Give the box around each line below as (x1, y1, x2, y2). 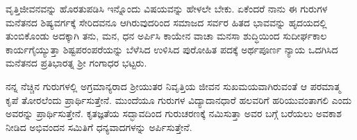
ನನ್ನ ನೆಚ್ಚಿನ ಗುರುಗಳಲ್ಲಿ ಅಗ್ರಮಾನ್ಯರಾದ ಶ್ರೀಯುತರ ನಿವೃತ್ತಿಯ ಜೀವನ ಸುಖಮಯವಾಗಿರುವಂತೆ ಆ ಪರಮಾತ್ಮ (6, 78, 341, 93)
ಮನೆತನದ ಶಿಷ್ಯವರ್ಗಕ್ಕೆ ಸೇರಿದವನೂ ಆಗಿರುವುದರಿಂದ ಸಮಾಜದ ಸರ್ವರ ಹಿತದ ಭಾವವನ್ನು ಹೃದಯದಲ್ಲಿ (6, 15, 327, 29)
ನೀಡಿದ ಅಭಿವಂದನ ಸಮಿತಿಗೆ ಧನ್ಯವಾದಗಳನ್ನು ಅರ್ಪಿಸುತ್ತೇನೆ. (6, 119, 192, 134)
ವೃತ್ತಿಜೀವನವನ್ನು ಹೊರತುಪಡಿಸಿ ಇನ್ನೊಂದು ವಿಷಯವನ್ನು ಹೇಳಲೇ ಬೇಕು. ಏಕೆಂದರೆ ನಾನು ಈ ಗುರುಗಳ (6, 1, 328, 15)
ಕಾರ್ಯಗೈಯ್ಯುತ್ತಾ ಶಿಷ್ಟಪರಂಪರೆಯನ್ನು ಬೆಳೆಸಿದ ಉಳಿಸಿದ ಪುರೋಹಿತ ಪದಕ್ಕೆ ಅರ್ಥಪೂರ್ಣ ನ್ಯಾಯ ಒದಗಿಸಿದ (6, 42, 338, 56)
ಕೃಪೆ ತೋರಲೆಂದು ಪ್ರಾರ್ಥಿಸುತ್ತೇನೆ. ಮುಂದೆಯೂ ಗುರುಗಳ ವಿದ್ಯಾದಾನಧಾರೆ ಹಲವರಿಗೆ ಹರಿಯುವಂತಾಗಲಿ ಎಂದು (6, 92, 352, 107)
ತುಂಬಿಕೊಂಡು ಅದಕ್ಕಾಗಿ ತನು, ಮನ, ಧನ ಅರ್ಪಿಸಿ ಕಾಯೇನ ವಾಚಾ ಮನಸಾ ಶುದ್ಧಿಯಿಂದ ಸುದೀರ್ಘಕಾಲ (6, 28, 327, 43)
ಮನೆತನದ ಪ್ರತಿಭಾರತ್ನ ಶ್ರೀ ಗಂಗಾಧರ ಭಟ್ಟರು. (6, 55, 147, 70)
